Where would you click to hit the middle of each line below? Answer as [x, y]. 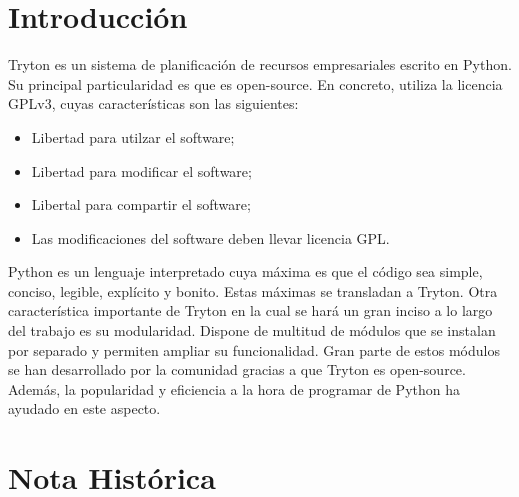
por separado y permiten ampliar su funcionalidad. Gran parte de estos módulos [254, 349]
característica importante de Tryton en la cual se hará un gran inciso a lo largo [250, 310]
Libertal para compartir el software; [141, 204]
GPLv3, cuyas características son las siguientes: [153, 103]
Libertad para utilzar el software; [133, 136]
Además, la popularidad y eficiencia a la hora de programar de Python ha [234, 388]
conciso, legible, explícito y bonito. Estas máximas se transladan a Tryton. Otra [253, 290]
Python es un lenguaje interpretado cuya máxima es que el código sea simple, [245, 271]
